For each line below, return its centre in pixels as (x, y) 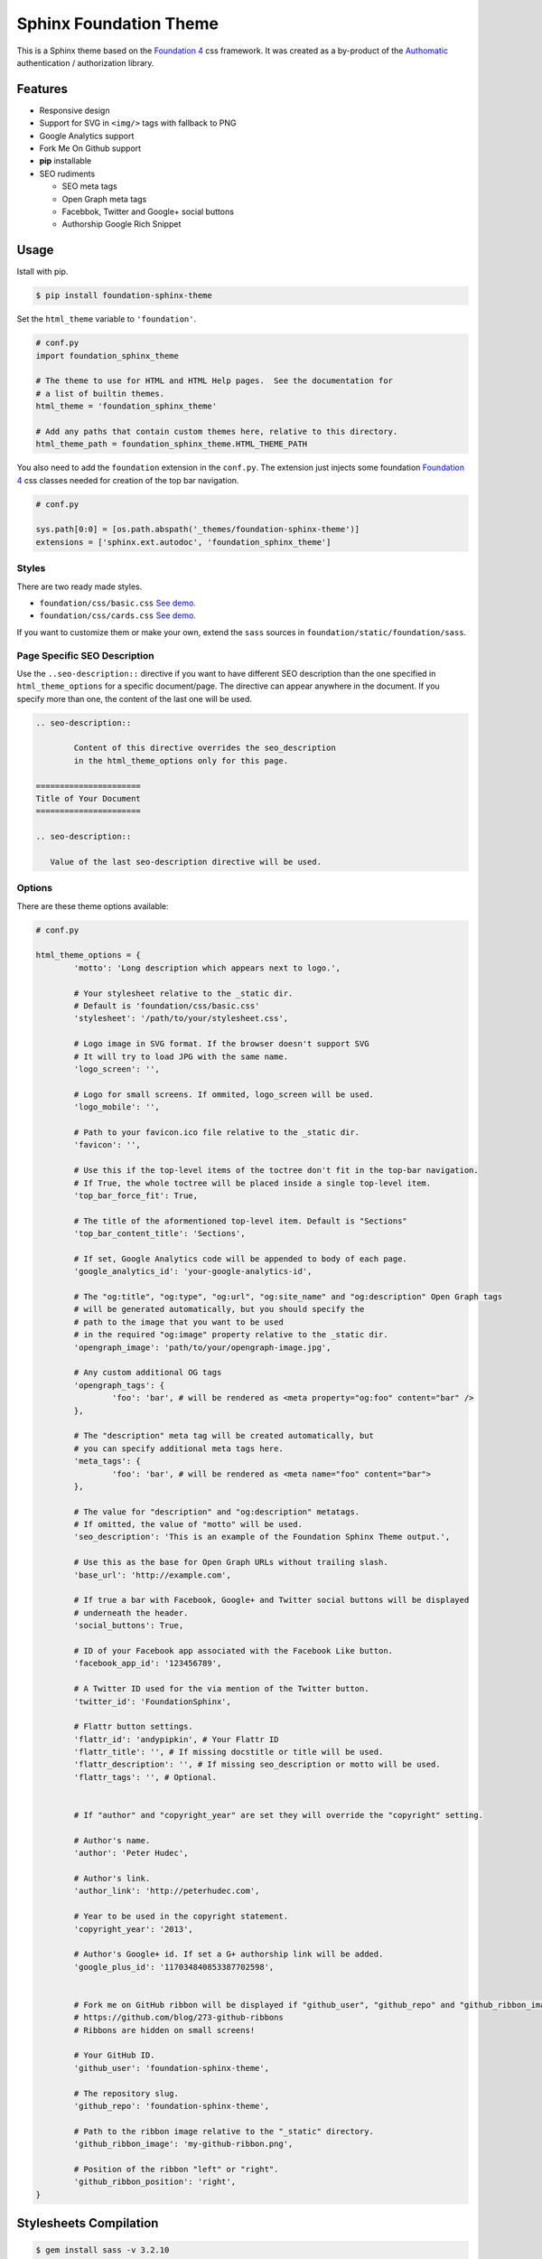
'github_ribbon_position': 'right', (155, 2182)
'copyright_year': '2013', (133, 1929)
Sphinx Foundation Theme (117, 23)
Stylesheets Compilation (88, 2223)
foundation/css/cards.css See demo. (117, 615)
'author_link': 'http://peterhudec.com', (167, 1891)
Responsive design (75, 110)
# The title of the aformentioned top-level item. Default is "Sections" (241, 1221)
